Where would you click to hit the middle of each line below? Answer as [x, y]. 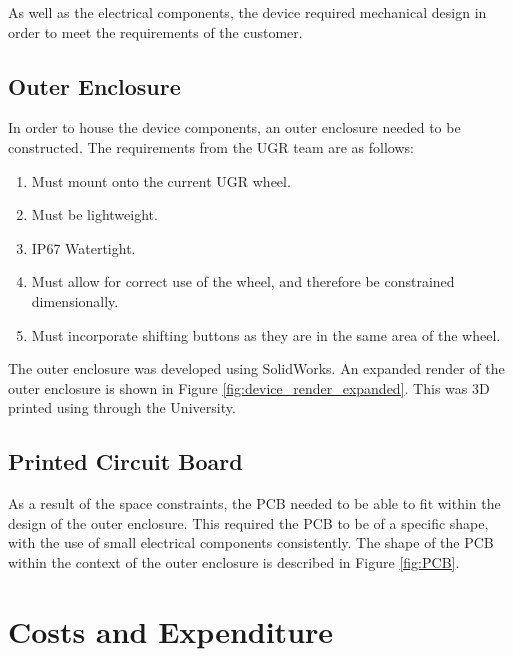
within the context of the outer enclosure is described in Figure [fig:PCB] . [234, 561]
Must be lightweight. [94, 214]
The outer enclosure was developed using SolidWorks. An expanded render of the [256, 368]
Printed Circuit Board [125, 461]
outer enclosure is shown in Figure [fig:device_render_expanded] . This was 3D [249, 387]
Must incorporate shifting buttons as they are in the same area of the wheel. [266, 334]
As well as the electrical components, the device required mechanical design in [247, 12]
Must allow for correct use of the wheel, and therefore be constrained [243, 281]
